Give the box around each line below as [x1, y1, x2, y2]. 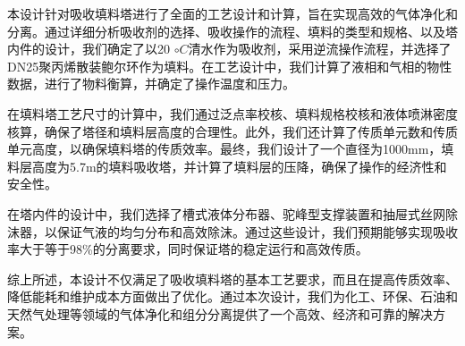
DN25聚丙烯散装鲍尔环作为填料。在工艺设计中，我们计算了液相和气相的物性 [7, 56, 452, 75]
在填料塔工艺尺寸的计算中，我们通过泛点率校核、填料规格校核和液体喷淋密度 [7, 104, 458, 122]
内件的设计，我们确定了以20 [7, 39, 170, 58]
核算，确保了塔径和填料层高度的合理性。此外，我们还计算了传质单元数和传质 [7, 122, 458, 140]
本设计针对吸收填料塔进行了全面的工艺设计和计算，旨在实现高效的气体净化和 [7, 4, 458, 22]
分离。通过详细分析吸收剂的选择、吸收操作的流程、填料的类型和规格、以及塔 [7, 21, 458, 40]
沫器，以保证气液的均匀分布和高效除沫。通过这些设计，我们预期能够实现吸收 [7, 222, 458, 241]
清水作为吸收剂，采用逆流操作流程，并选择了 [188, 39, 452, 58]
